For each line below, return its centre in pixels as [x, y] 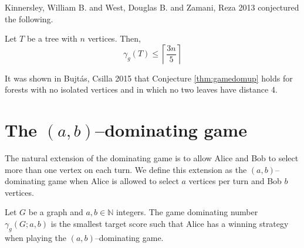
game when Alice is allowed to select [113, 181]
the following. [29, 18]
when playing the [36, 237]
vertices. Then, [114, 38]
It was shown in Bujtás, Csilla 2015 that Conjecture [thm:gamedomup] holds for [149, 78]
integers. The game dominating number [187, 212]
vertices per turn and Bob [235, 181]
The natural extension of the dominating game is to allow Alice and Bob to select [152, 158]
